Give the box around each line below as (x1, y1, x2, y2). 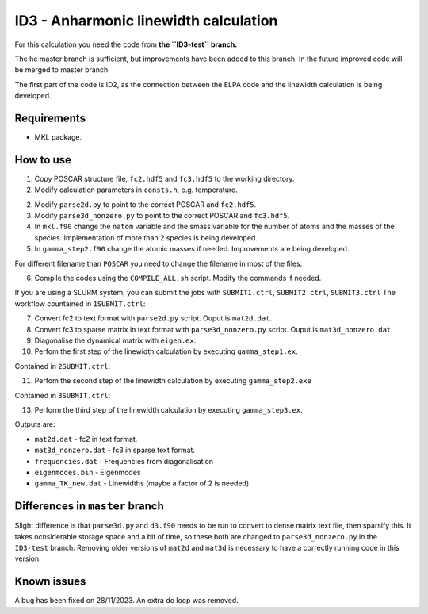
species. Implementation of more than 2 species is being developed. (34, 232, 258, 242)
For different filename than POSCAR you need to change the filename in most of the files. (14, 259, 303, 268)
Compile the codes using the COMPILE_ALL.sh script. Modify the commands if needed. (34, 274, 322, 283)
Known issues (14, 575, 86, 589)
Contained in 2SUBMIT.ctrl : (14, 361, 111, 370)
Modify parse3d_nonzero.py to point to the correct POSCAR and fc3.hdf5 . (34, 211, 290, 221)
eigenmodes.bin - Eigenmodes (34, 467, 141, 477)
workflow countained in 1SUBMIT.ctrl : (14, 298, 146, 309)
